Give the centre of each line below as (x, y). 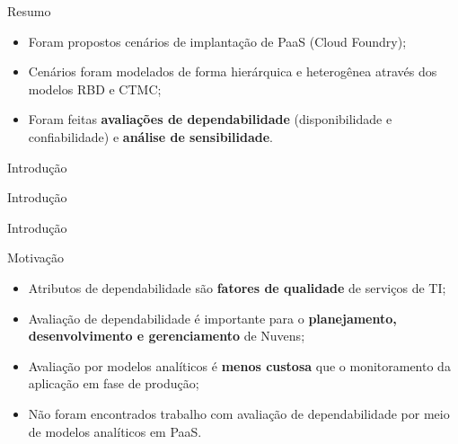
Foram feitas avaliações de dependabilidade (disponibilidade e (210, 119)
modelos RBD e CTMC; (95, 89)
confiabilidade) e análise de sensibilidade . (150, 136)
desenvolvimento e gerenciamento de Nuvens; (167, 336)
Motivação (35, 258)
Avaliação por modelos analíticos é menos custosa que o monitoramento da (239, 365)
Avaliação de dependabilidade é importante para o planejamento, (212, 318)
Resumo (29, 11)
